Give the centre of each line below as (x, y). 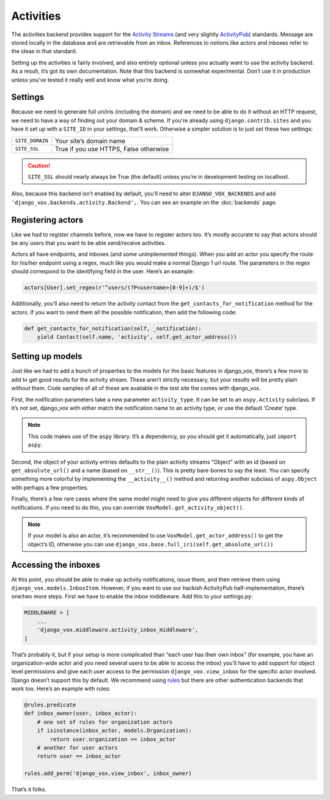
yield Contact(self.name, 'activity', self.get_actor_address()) (137, 337)
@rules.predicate (50, 705)
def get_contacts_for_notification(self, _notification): (113, 328)
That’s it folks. (29, 790)
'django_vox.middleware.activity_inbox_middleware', (118, 630)
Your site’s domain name (90, 141)
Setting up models (47, 356)
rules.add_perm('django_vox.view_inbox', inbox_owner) (108, 774)
